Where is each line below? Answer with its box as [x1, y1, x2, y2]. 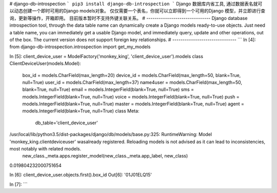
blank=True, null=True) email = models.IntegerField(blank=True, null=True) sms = [22, 86, 194, 92]
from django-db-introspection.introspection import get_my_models [9, 44, 151, 50]
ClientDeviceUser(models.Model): [9, 61, 82, 67]
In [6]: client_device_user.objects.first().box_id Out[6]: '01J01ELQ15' [9, 172, 152, 178]
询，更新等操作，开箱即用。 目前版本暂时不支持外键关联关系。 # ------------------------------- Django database [9, 15, 248, 21]
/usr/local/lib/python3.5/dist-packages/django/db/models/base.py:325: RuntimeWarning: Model [9, 131, 212, 138]
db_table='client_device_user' [35, 120, 98, 126]
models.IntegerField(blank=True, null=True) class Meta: [22, 108, 140, 114]
